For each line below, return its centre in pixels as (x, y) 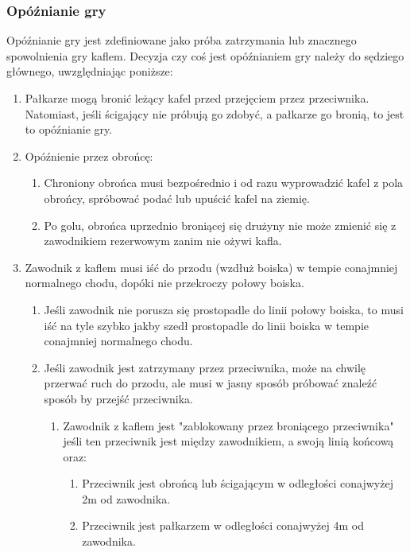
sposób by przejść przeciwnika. (118, 398)
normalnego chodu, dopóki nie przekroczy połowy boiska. (164, 283)
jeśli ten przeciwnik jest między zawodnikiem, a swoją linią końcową (228, 441)
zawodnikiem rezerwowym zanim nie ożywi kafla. (163, 241)
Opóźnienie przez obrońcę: (89, 155)
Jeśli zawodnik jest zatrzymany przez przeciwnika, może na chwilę (205, 367)
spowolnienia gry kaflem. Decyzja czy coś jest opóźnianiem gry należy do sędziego (205, 55)
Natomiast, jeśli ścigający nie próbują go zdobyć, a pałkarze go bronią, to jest (215, 113)
